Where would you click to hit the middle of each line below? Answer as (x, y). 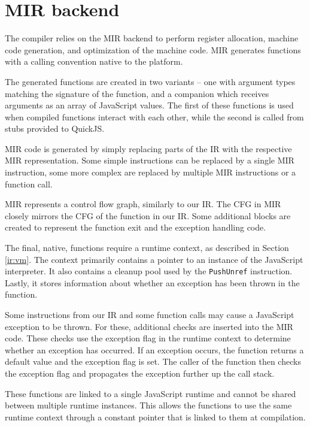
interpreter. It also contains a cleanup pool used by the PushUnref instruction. (149, 271)
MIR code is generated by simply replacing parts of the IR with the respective (148, 148)
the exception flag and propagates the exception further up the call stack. (140, 373)
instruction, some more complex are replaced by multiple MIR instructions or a (151, 172)
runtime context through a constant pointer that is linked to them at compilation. (155, 417)
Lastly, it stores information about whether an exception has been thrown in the (152, 282)
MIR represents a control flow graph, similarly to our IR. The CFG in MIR (143, 204)
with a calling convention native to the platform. (94, 61)
